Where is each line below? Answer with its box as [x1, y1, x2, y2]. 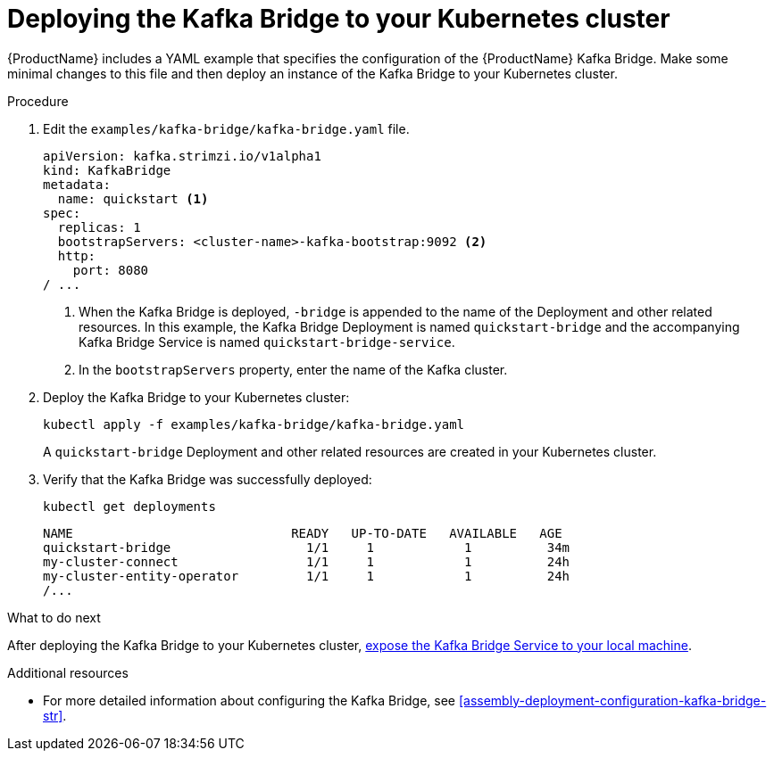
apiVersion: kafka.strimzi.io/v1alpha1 [43, 148, 321, 163]
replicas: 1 [57, 219, 141, 235]
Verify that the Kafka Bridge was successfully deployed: [43, 471, 372, 487]
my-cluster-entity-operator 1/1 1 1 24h [43, 568, 570, 583]
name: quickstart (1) [57, 191, 209, 206]
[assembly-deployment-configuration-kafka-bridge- [458, 692, 767, 708]
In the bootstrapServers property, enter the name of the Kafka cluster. [79, 361, 508, 377]
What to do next [7, 609, 101, 625]
